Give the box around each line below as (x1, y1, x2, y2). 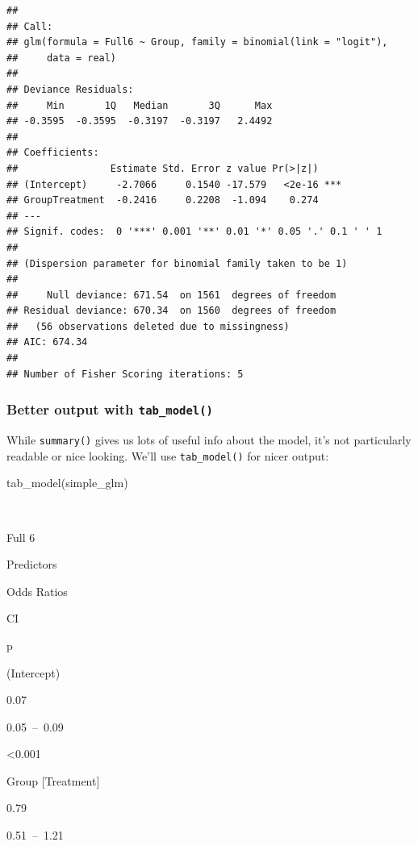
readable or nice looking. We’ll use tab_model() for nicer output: (6, 447, 329, 464)
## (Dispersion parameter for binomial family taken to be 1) (6, 257, 348, 269)
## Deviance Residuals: (6, 83, 134, 95)
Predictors (6, 556, 57, 573)
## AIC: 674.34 (6, 336, 88, 348)
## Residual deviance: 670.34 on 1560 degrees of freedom (6, 305, 336, 317)
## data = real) (6, 52, 117, 64)
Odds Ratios (6, 582, 68, 599)
